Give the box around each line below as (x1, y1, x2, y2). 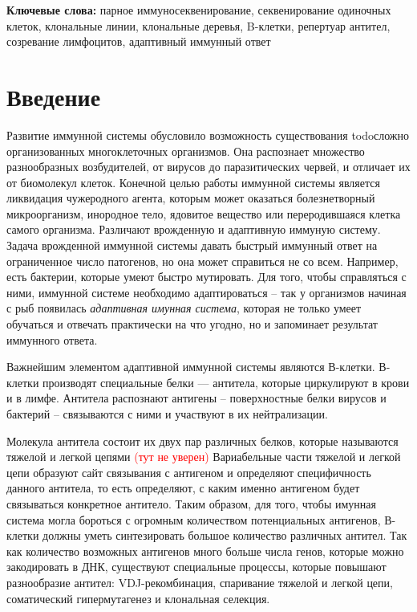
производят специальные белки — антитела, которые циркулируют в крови (43, 373, 410, 390)
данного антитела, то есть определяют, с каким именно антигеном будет (6, 479, 360, 496)
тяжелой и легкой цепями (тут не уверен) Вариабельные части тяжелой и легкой (6, 448, 401, 465)
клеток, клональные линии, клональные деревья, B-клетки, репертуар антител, (6, 17, 391, 34)
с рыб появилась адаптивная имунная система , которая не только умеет (6, 300, 362, 316)
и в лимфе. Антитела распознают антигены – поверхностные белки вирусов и (6, 390, 387, 406)
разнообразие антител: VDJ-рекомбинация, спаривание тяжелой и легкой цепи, (6, 573, 393, 590)
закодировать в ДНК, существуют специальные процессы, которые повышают (6, 558, 387, 575)
